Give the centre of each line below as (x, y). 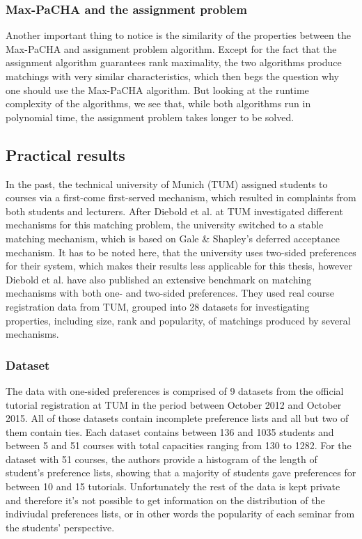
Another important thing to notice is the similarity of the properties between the (178, 35)
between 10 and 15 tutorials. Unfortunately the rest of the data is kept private (173, 486)
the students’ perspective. (60, 527)
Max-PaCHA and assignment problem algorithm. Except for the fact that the (171, 48)
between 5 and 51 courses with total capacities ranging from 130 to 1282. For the (179, 445)
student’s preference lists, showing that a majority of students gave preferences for (181, 472)
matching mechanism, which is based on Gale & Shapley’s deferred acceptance (173, 238)
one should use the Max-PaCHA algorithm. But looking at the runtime (157, 89)
